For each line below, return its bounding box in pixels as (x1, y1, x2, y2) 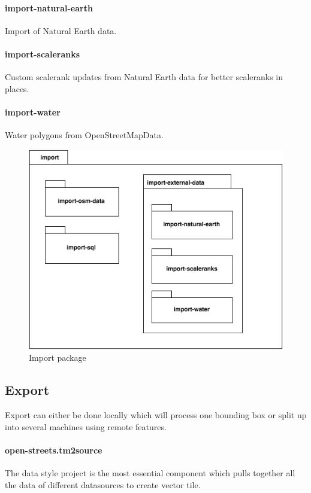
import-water (5, 105, 61, 118)
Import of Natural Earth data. (5, 24, 117, 36)
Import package (29, 351, 86, 364)
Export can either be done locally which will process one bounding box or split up (5, 409, 307, 421)
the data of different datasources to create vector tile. (5, 478, 201, 491)
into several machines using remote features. (5, 420, 167, 433)
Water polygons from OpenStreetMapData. (5, 129, 164, 141)
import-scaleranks (5, 47, 80, 60)
